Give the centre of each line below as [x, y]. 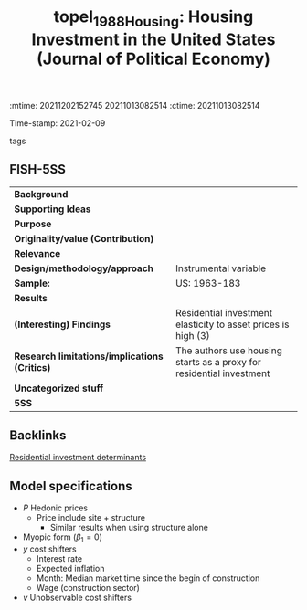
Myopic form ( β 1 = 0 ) [63, 538]
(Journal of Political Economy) [153, 59]
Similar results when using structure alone [129, 528]
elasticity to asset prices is [232, 324]
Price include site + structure [91, 518]
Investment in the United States [153, 39]
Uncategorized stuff [59, 388]
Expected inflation [70, 569]
